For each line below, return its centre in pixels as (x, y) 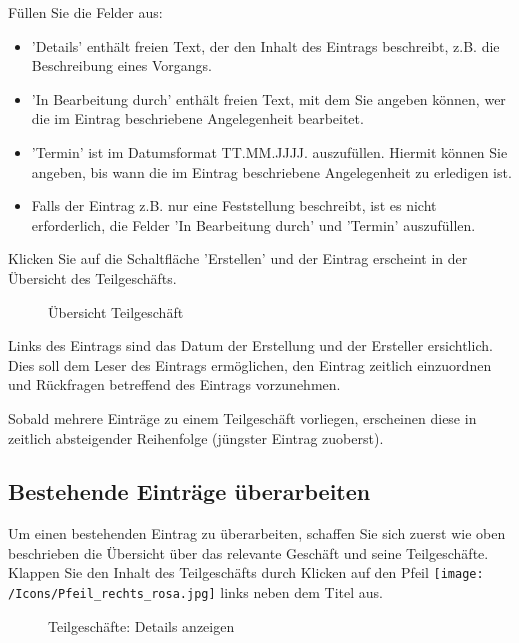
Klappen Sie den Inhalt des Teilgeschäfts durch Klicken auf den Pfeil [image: (246, 572)
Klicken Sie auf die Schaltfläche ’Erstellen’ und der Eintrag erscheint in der (238, 258)
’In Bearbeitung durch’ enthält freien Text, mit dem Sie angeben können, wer (268, 98)
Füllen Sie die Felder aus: (85, 12)
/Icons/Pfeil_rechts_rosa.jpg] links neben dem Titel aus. (195, 592)
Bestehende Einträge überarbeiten (189, 491)
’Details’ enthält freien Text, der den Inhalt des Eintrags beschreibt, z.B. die (265, 45)
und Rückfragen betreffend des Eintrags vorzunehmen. (174, 384)
